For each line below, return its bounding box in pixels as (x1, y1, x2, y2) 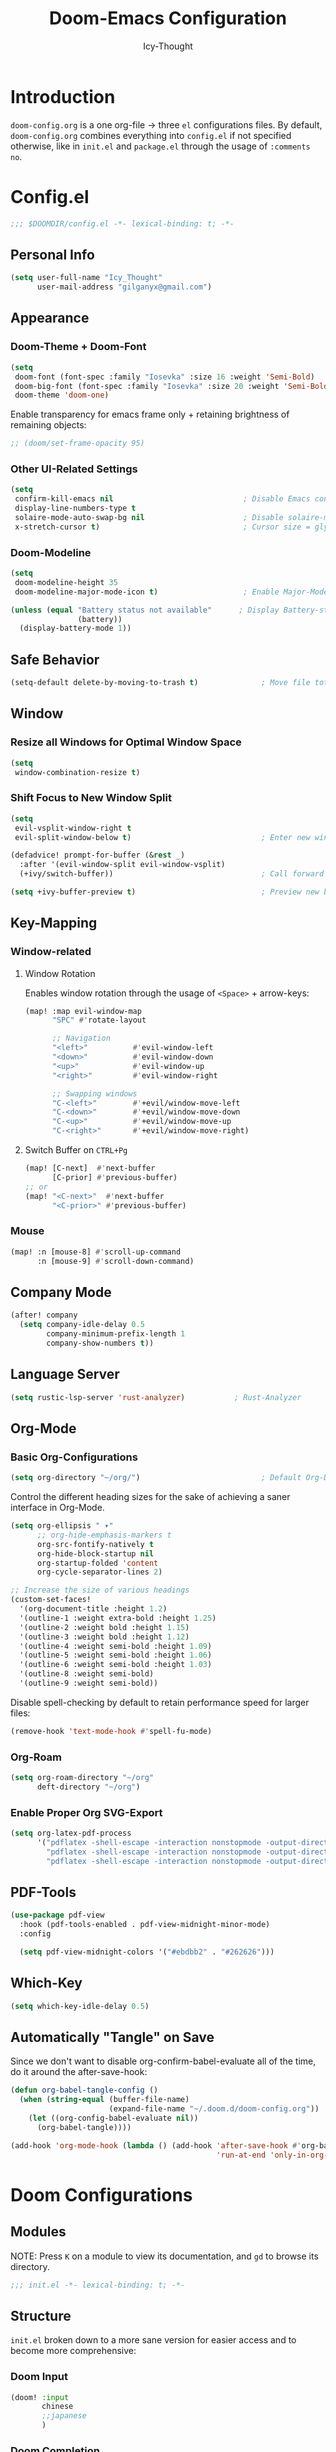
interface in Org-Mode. (10, 1502, 105, 1514)
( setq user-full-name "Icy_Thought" (10, 273, 163, 283)
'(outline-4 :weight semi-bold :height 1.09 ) (19, 1641, 213, 1651)
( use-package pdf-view (10, 1910, 105, 1921)
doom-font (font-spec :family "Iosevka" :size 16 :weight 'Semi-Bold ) (14, 372, 315, 382)
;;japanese (41, 2411, 87, 2421)
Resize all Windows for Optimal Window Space (10, 735, 242, 749)
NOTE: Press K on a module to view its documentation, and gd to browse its (10, 2250, 319, 2262)
